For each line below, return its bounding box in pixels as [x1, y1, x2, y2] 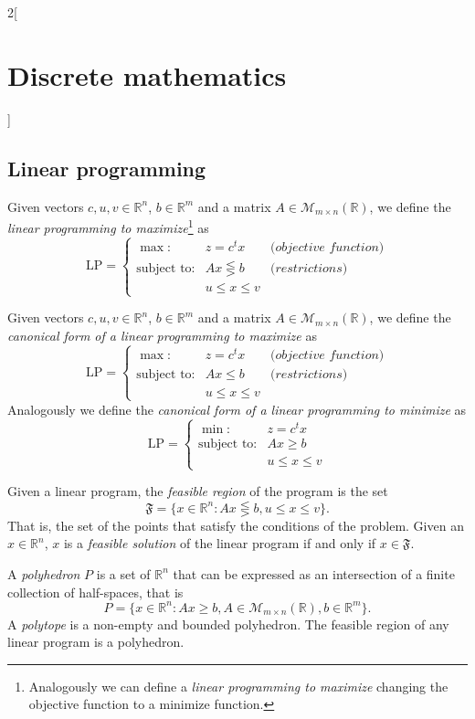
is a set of [96, 564, 151, 583]
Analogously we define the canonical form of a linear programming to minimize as [7, 399, 467, 418]
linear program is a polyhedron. [7, 632, 185, 651]
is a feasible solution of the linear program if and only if [63, 534, 376, 553]
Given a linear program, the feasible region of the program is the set [7, 481, 388, 501]
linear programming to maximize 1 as [7, 216, 209, 237]
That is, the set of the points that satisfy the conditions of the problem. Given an [7, 515, 464, 534]
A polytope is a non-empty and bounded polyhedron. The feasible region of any [7, 614, 449, 633]
